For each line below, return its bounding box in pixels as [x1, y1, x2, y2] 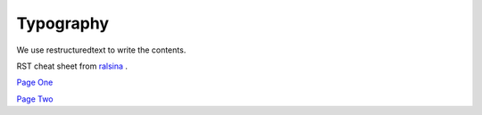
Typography [16, 13, 110, 33]
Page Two [16, 94, 54, 104]
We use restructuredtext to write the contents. [16, 45, 187, 55]
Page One [16, 77, 54, 88]
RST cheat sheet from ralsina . [16, 61, 129, 71]
